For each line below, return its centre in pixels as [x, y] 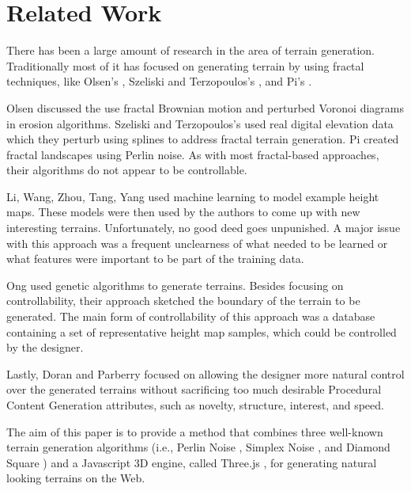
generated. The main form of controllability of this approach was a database [191, 316]
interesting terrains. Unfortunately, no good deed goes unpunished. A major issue [204, 228]
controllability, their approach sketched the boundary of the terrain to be [183, 301]
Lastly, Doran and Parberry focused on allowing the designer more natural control [205, 373]
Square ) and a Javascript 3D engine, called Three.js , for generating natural [192, 462]
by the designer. [45, 347]
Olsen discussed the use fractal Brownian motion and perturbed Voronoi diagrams [205, 107]
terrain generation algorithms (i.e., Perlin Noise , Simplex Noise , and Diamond [198, 447]
